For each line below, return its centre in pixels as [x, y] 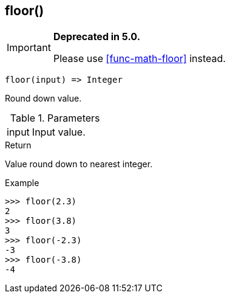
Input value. [59, 132]
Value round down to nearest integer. [79, 164]
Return [18, 145]
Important [29, 48]
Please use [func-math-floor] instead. [139, 59]
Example [22, 183]
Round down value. [43, 99]
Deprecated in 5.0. [96, 37]
